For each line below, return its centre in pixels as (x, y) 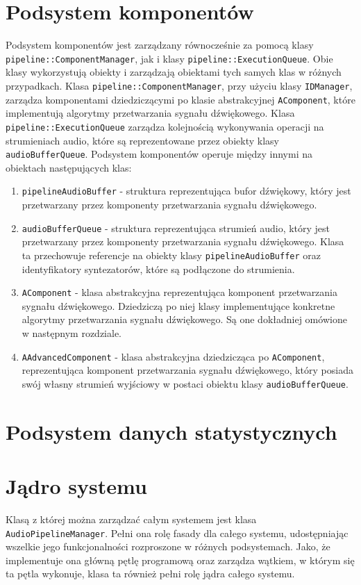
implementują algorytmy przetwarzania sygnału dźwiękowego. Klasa (150, 113)
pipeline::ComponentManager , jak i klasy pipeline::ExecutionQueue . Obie (169, 58)
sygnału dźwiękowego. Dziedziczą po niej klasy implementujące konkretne (178, 305)
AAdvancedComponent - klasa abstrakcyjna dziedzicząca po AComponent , (173, 356)
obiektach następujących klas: (69, 167)
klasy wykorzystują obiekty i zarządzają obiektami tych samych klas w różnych (174, 72)
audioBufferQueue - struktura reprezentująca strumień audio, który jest (176, 228)
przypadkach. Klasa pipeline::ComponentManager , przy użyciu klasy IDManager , (179, 85)
